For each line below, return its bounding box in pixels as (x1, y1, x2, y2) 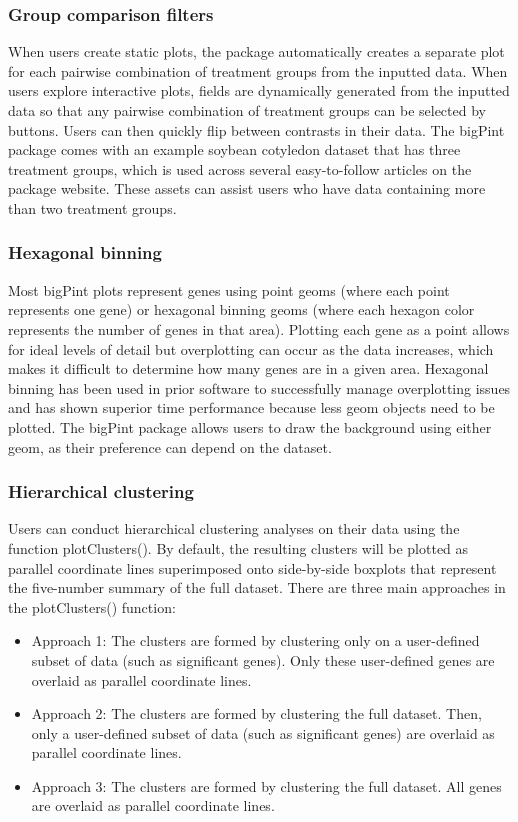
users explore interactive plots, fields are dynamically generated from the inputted (8, 80, 510, 101)
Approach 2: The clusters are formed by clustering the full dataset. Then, (31, 703, 482, 724)
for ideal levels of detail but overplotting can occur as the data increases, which (8, 338, 494, 359)
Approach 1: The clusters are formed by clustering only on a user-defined (31, 630, 480, 651)
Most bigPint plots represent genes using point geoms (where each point (8, 279, 450, 300)
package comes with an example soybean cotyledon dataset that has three (8, 139, 461, 160)
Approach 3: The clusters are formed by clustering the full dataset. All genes (31, 775, 502, 796)
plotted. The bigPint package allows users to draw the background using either (8, 416, 492, 437)
